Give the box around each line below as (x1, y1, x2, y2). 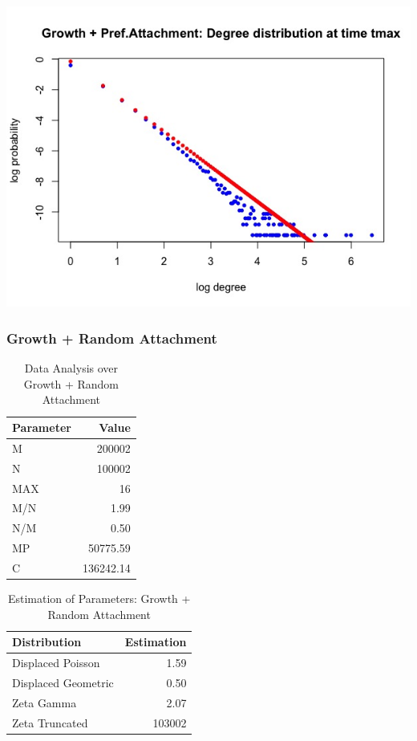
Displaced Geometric (12, 674, 114, 690)
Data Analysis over (24, 360, 119, 377)
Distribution (12, 633, 82, 650)
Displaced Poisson (12, 654, 100, 671)
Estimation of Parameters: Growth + (7, 590, 191, 607)
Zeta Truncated (12, 714, 88, 731)
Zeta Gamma (12, 694, 77, 710)
